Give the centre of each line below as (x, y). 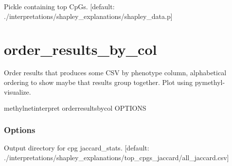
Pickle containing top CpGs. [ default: (59, 6)
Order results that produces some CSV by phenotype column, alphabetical (115, 73)
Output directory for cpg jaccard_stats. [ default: (77, 147)
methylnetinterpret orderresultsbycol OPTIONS (75, 108)
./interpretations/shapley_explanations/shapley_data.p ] (88, 16)
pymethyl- (210, 82)
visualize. (18, 91)
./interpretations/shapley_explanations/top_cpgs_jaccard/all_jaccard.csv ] (116, 157)
